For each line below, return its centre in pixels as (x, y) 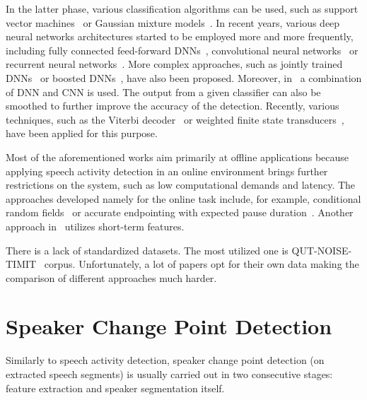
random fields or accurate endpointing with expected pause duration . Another (180, 212)
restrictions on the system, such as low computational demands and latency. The (181, 185)
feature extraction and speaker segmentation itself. (115, 388)
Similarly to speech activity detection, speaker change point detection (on (165, 360)
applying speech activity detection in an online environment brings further (167, 171)
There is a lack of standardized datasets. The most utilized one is (147, 250)
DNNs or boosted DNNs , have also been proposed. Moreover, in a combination (184, 77)
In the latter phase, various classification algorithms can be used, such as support (182, 8)
